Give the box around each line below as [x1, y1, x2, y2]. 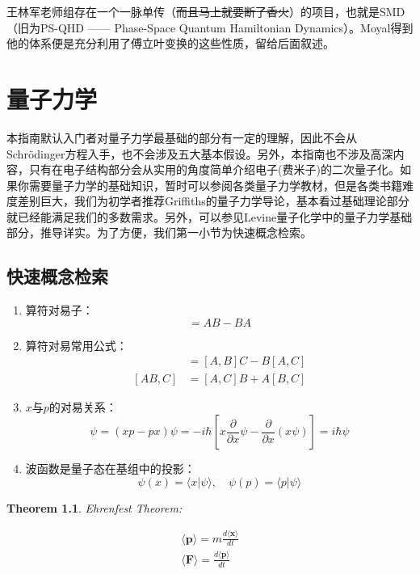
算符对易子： [25, 302, 94, 319]
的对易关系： [48, 398, 117, 415]
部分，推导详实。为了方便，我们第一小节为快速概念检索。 [6, 224, 312, 241]
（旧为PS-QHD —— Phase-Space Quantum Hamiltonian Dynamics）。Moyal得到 [6, 19, 414, 36]
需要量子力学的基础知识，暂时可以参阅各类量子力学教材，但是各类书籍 [28, 176, 402, 193]
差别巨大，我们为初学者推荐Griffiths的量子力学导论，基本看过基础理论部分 [17, 192, 409, 209]
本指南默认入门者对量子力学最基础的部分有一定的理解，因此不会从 [6, 129, 357, 146]
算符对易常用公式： [25, 336, 128, 353]
